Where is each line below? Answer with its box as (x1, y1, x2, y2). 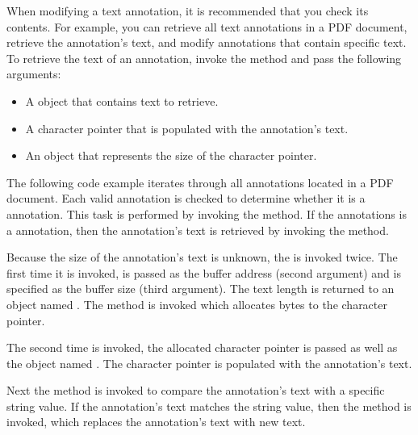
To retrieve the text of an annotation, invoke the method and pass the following (6, 49, 402, 66)
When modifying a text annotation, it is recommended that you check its (6, 2, 369, 19)
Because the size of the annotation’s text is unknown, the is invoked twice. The (6, 249, 398, 266)
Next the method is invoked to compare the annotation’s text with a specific (6, 382, 385, 399)
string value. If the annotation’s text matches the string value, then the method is (6, 397, 412, 414)
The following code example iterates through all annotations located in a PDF (6, 174, 394, 190)
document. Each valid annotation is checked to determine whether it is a (6, 190, 366, 207)
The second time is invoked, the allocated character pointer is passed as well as (6, 339, 398, 356)
